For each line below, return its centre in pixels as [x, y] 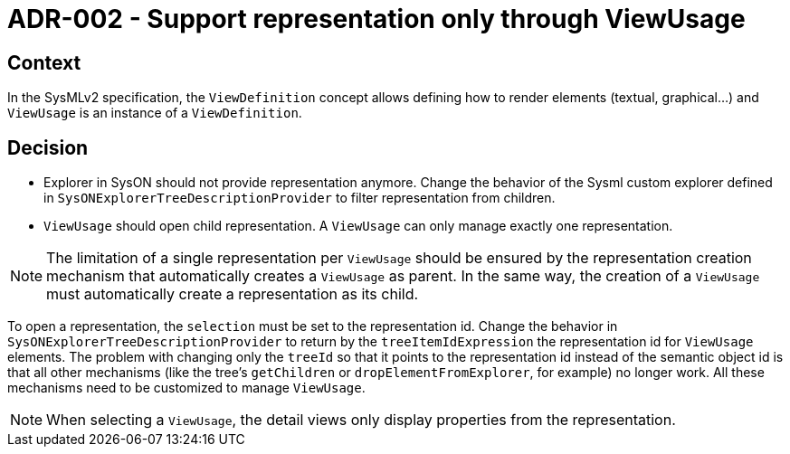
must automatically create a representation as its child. [233, 294]
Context [44, 62]
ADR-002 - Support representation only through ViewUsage [376, 19]
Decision [48, 147]
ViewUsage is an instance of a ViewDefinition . [155, 113]
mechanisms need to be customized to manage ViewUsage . [186, 388]
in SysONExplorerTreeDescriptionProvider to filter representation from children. [300, 198]
